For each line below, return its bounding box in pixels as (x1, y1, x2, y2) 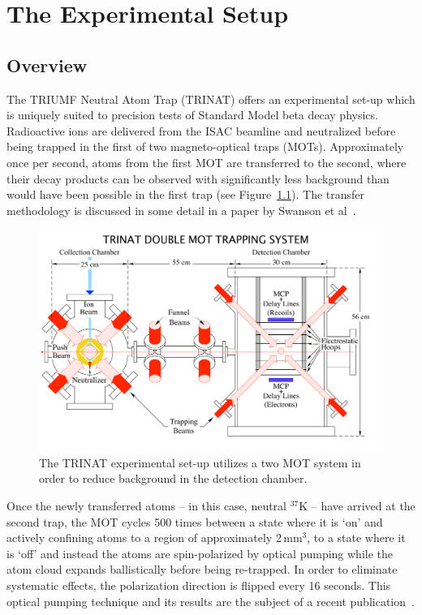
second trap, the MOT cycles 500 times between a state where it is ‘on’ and (6, 513, 383, 530)
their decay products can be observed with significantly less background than (6, 170, 390, 187)
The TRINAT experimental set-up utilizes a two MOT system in (39, 454, 361, 471)
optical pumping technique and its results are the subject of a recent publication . (6, 592, 415, 609)
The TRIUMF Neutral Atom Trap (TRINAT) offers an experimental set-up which (6, 90, 416, 107)
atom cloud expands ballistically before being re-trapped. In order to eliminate (6, 561, 398, 578)
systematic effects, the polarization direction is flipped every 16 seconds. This (6, 576, 391, 593)
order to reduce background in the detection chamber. (39, 470, 308, 487)
